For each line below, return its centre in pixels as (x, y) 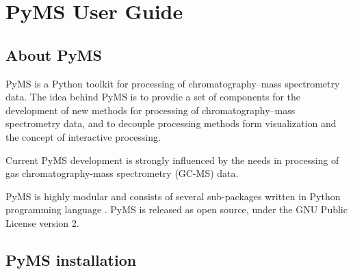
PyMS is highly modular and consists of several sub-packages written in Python (173, 196)
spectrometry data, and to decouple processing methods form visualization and (171, 123)
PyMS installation (71, 259)
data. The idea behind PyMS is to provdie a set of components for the (153, 97)
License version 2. (42, 222)
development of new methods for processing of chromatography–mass (151, 110)
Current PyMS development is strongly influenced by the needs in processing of (172, 160)
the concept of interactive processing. (83, 136)
